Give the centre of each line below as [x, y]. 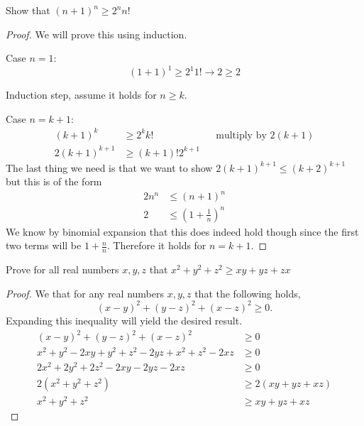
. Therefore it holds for [156, 245]
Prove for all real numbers [62, 269]
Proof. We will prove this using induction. [96, 34]
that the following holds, [248, 293]
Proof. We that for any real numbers [85, 293]
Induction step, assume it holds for [81, 95]
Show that [28, 10]
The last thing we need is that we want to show [109, 167]
